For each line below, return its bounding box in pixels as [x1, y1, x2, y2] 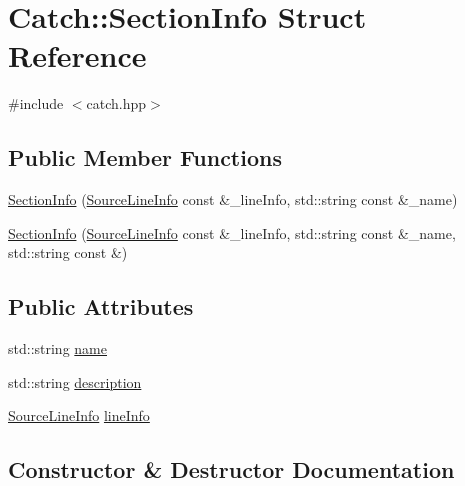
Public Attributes [8, 291, 194, 322]
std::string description [8, 371, 142, 392]
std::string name [8, 338, 107, 359]
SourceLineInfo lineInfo [8, 405, 150, 426]
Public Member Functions [8, 142, 282, 173]
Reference [8, 35, 147, 76]
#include [8, 93, 64, 114]
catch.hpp [86, 93, 147, 114]
